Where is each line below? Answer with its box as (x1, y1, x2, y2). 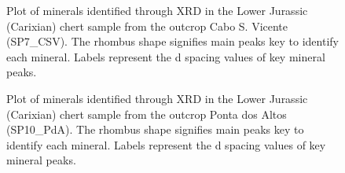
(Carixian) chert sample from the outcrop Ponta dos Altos (6, 105, 287, 122)
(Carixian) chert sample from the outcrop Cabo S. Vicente (6, 17, 288, 34)
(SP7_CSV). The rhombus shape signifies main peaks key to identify (6, 33, 339, 50)
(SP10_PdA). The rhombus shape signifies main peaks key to (6, 121, 304, 138)
